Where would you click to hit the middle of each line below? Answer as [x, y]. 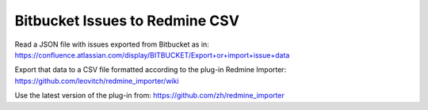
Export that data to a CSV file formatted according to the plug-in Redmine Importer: [151, 70]
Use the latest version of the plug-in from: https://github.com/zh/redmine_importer [149, 96]
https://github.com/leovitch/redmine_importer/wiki [97, 81]
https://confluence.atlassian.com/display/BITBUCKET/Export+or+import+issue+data [152, 55]
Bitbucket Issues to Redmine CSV [127, 21]
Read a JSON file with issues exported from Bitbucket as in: [112, 44]
